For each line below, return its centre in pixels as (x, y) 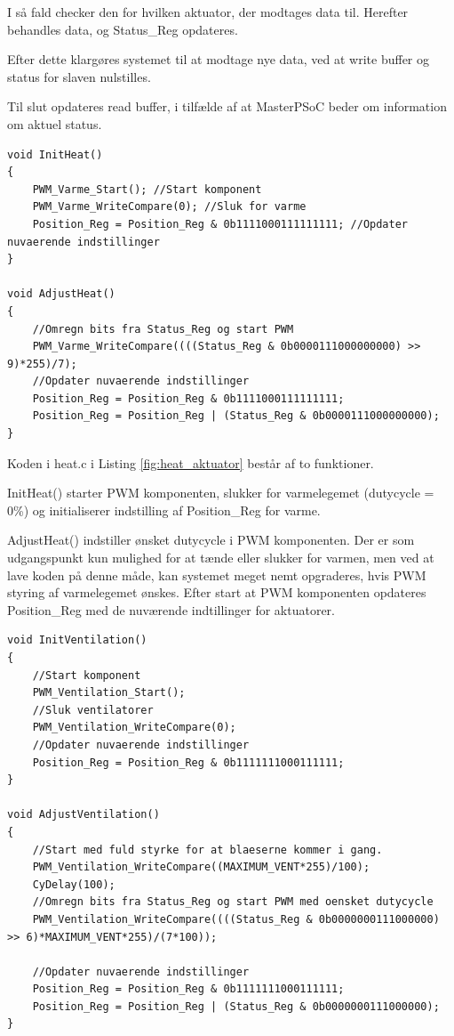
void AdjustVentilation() (84, 815)
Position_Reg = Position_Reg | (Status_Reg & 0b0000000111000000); (236, 1006)
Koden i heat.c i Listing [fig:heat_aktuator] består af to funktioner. (191, 462)
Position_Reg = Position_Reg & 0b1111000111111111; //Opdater (220, 224)
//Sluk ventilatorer (93, 710)
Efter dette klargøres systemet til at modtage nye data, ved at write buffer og (219, 59)
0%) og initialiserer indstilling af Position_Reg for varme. (164, 510)
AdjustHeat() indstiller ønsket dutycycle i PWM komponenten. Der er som (211, 540)
